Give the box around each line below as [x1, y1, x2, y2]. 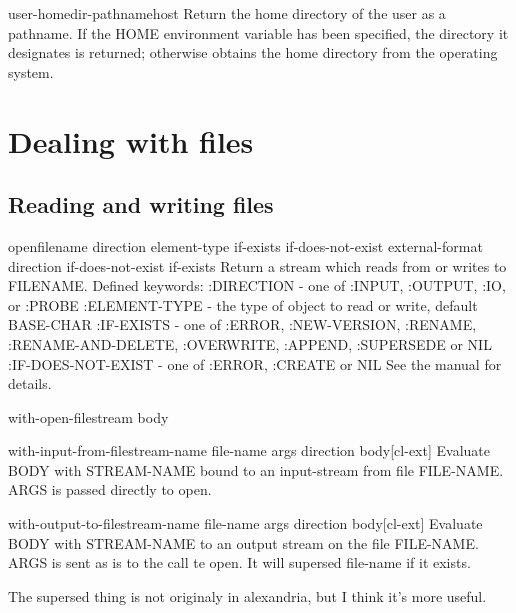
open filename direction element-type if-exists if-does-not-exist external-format [8, 235, 483, 256]
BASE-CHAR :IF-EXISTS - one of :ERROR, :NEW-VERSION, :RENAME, [8, 314, 477, 335]
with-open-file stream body [8, 406, 169, 427]
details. [8, 373, 52, 394]
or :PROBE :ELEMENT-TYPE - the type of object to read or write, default [8, 294, 478, 315]
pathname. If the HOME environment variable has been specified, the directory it [8, 22, 509, 43]
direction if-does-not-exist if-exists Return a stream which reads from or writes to [8, 255, 507, 276]
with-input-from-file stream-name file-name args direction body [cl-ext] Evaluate [8, 440, 490, 461]
